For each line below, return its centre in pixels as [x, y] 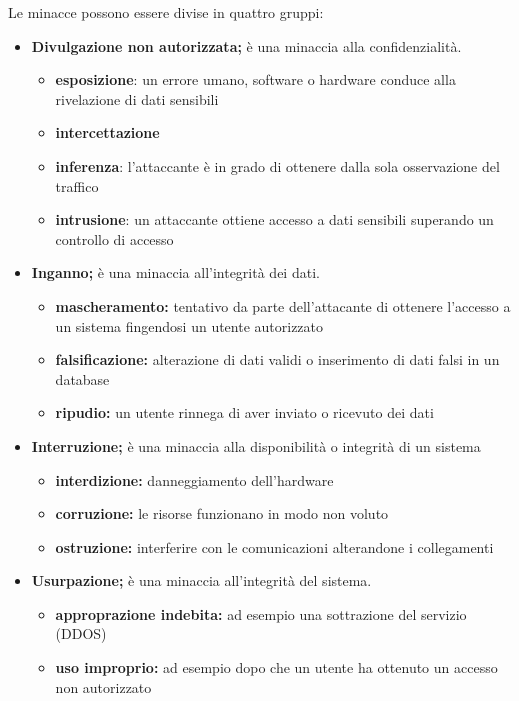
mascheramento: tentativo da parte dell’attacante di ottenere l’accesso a [283, 305]
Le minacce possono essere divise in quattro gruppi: [166, 12]
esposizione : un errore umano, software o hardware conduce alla [255, 79]
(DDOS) [81, 633]
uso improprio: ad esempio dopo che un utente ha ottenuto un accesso [276, 667]
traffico [77, 185]
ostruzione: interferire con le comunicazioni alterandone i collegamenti [274, 546]
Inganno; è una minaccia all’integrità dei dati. [175, 272]
